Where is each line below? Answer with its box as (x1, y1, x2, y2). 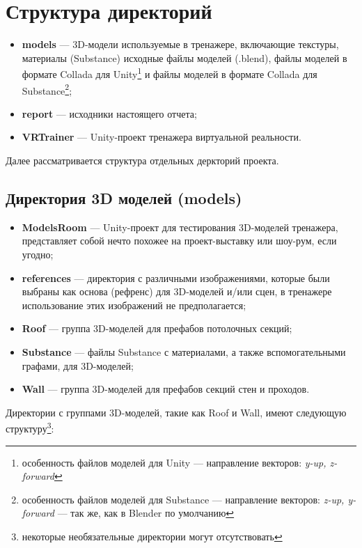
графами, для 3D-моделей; (22, 358, 134, 373)
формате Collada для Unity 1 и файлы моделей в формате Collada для (22, 65, 317, 81)
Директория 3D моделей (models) (6, 187, 242, 208)
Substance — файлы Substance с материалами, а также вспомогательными (22, 344, 346, 359)
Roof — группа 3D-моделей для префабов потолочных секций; (22, 321, 292, 336)
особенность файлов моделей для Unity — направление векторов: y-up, (22, 455, 326, 469)
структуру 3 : (6, 419, 54, 435)
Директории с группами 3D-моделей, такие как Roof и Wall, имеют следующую (6, 405, 347, 419)
